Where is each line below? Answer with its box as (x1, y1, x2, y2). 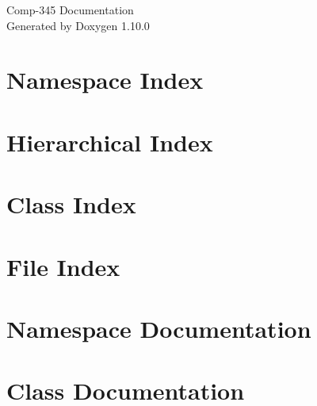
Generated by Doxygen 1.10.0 (6, 17, 150, 33)
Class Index (6, 188, 136, 220)
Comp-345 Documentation (6, 2, 134, 17)
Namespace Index (6, 63, 204, 96)
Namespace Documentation (6, 312, 311, 344)
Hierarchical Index (6, 125, 213, 158)
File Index (6, 250, 120, 282)
